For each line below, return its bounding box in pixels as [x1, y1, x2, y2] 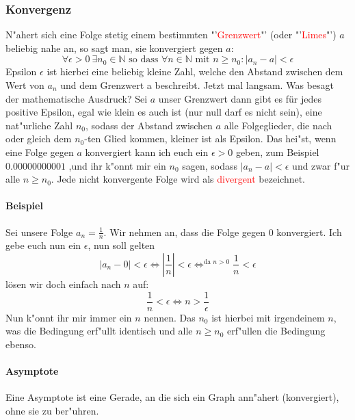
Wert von [5, 78, 44, 92]
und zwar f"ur [292, 158, 350, 172]
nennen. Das [144, 310, 196, 324]
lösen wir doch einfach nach [5, 276, 121, 291]
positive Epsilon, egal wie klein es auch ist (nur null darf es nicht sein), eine [5, 105, 322, 119]
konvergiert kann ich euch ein [85, 144, 209, 159]
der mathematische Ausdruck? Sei [5, 91, 148, 105]
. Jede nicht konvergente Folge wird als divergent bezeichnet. [51, 172, 306, 186]
